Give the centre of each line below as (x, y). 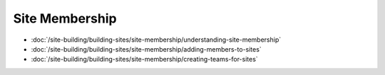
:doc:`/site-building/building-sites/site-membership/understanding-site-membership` (156, 40)
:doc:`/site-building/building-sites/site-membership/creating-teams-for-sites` (144, 59)
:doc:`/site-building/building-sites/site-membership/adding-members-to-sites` (146, 49)
